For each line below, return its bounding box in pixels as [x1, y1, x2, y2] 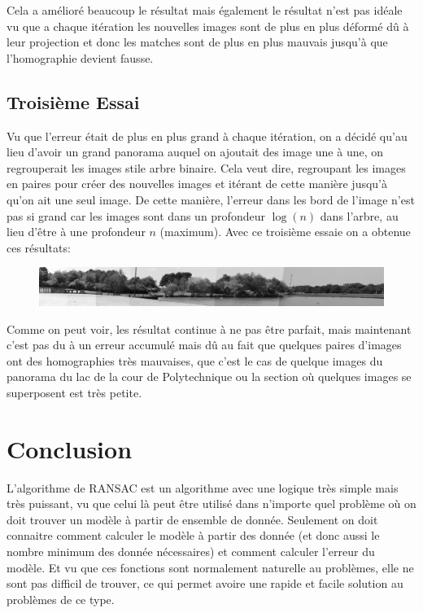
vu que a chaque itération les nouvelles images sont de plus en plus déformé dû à [7, 17, 409, 34]
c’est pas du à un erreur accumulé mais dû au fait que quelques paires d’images [7, 336, 402, 353]
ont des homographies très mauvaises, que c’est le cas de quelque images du [7, 352, 383, 369]
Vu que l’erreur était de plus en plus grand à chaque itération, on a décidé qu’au [7, 127, 408, 144]
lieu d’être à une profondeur [7, 223, 146, 240]
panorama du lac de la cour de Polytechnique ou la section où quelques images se [7, 368, 412, 385]
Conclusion [7, 431, 133, 465]
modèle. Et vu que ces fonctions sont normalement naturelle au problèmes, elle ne [7, 558, 414, 576]
